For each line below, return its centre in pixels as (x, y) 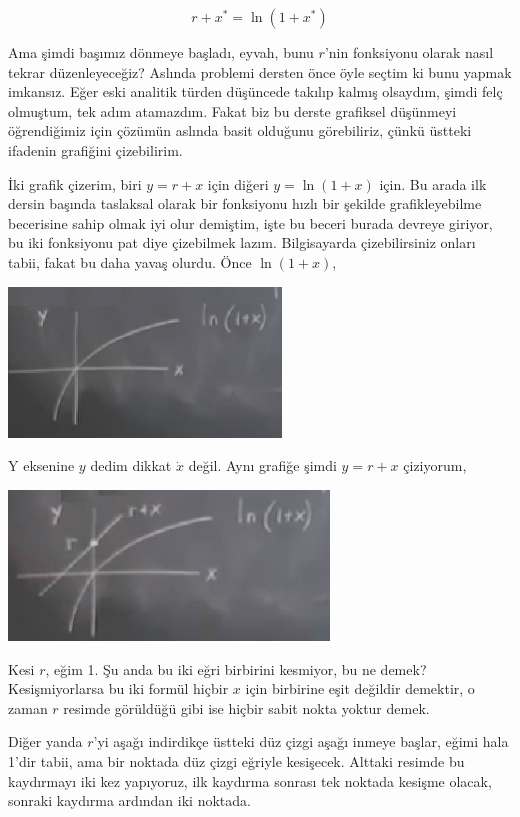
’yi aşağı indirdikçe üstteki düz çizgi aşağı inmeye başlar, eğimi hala (301, 741)
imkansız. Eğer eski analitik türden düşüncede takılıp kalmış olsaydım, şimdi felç (255, 91)
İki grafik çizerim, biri (75, 183)
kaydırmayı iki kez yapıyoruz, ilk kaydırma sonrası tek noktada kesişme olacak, (250, 780)
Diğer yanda (45, 741)
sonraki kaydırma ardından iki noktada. (129, 800)
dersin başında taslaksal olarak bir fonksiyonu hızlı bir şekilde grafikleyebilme (245, 203)
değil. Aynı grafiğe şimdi (262, 465)
